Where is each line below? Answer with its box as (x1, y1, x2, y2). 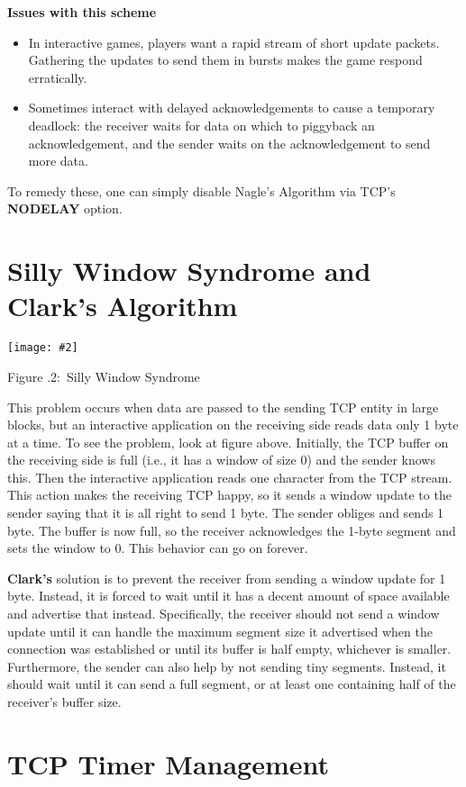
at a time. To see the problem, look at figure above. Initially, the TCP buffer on (7, 432, 449, 451)
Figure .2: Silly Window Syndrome (7, 366, 200, 385)
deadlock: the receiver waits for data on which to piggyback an (28, 115, 375, 134)
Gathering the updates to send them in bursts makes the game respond (28, 50, 423, 69)
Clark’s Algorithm (7, 287, 238, 324)
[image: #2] (7, 341, 78, 355)
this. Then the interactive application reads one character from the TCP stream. (7, 467, 452, 486)
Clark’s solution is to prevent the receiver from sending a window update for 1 (7, 568, 446, 587)
